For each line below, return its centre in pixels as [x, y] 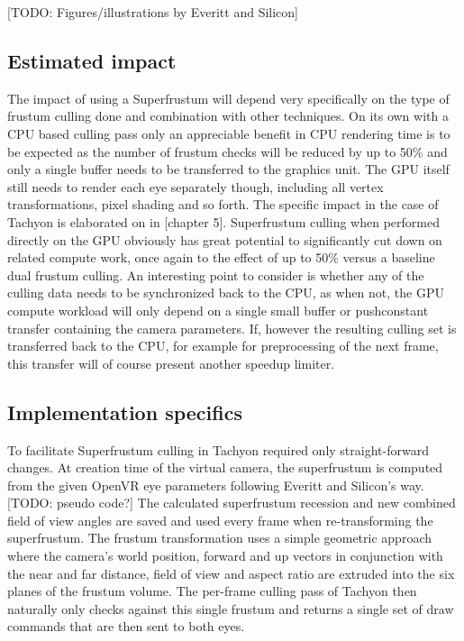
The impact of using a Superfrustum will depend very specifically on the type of [228, 98]
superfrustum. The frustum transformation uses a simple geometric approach [219, 538]
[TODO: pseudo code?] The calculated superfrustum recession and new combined [232, 503]
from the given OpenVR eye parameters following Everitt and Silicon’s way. [216, 485]
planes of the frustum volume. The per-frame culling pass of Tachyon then [212, 591]
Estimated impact [92, 60]
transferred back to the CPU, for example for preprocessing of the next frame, [223, 346]
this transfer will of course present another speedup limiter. [171, 363]
